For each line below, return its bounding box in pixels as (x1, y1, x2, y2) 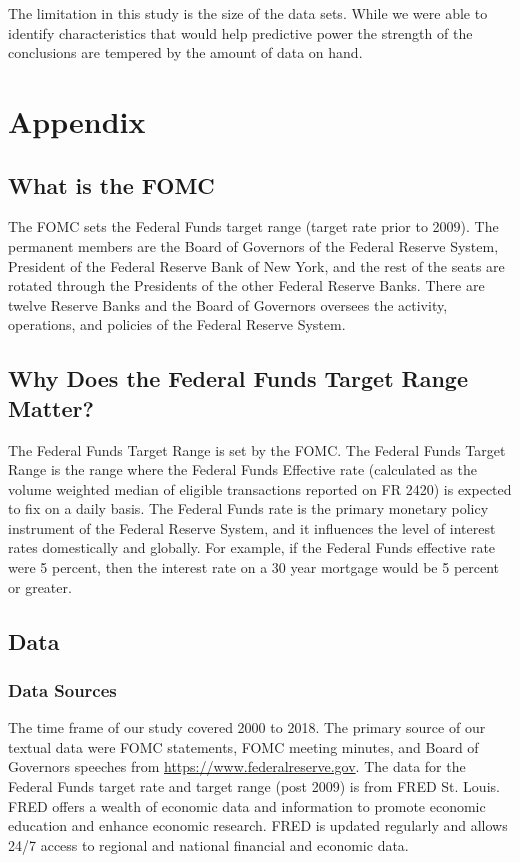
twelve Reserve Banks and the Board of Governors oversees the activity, (8, 294, 448, 315)
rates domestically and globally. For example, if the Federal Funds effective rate (8, 537, 496, 558)
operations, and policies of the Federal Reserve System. (8, 314, 346, 335)
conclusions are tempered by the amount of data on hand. (8, 42, 363, 63)
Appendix (8, 100, 146, 141)
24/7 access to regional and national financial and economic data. (8, 834, 409, 855)
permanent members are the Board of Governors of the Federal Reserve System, (8, 235, 499, 256)
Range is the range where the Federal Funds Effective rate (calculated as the (8, 459, 477, 480)
